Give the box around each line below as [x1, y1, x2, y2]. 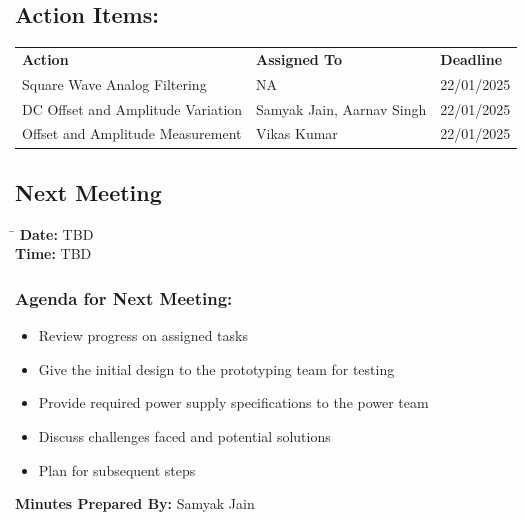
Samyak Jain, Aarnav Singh [256, 98, 427, 119]
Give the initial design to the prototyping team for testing [38, 358, 395, 379]
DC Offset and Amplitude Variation [22, 98, 243, 119]
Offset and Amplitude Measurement [22, 123, 242, 144]
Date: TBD [19, 223, 94, 244]
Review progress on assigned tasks [38, 325, 248, 346]
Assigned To [256, 48, 342, 69]
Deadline [440, 48, 503, 69]
